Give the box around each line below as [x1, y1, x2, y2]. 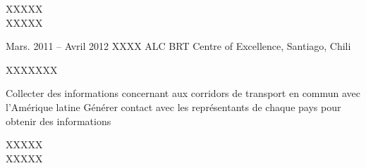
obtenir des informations [6, 113, 111, 128]
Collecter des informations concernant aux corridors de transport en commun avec [6, 86, 361, 101]
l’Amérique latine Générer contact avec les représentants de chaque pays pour [6, 99, 341, 114]
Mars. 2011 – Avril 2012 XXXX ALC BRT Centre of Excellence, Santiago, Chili [6, 39, 351, 53]
